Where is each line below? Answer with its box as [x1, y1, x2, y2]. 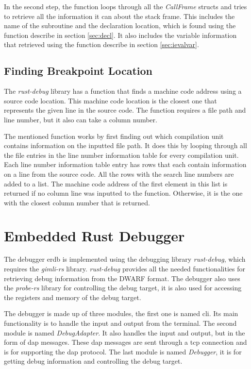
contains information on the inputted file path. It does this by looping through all [4, 140, 247, 151]
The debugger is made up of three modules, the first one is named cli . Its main [4, 308, 238, 319]
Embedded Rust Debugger [4, 226, 185, 246]
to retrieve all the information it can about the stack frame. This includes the [4, 11, 235, 21]
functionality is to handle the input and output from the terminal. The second [4, 318, 237, 328]
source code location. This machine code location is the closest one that [4, 95, 217, 105]
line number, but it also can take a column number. [4, 114, 157, 124]
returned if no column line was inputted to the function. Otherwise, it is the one [4, 188, 243, 198]
